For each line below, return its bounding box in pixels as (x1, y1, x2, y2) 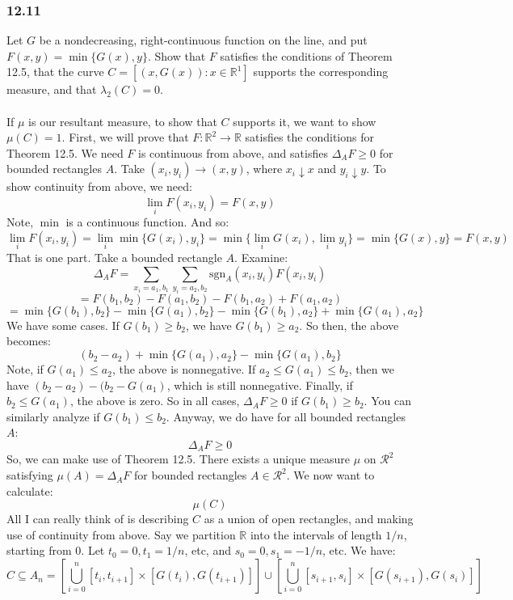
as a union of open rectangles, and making (204, 510, 414, 527)
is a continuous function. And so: (65, 213, 229, 230)
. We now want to (286, 467, 375, 484)
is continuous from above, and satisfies (138, 144, 328, 161)
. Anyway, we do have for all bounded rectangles (166, 408, 406, 425)
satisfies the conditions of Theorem (220, 47, 393, 64)
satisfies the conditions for (245, 129, 374, 146)
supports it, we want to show (233, 112, 376, 129)
